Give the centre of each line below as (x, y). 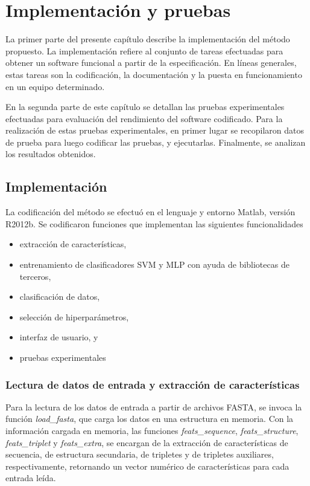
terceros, (35, 276)
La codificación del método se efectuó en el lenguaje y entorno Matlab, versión (150, 212)
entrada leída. (31, 478)
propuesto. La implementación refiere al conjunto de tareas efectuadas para (144, 50)
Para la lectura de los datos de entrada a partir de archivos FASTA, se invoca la (154, 407)
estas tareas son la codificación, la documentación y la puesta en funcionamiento (154, 74)
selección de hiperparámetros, (74, 316)
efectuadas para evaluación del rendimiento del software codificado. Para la (144, 118)
